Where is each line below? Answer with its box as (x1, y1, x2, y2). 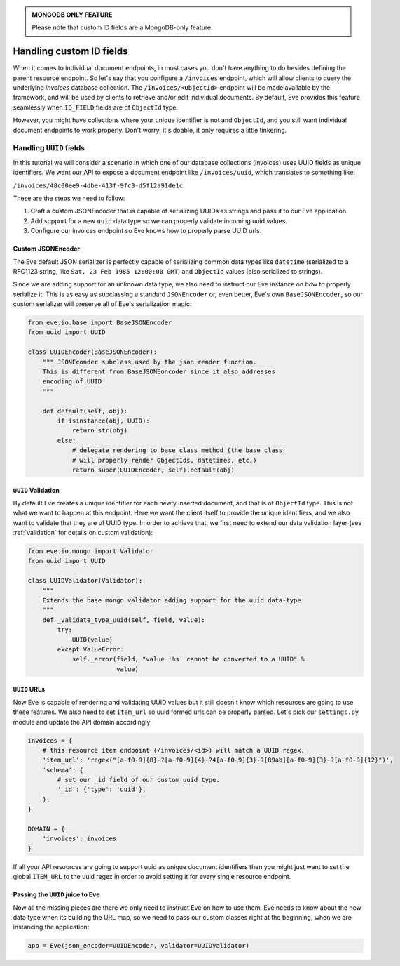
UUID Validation (13, 486, 60, 494)
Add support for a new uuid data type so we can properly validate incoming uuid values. (30, 216, 287, 225)
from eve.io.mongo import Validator (27, 548, 154, 555)
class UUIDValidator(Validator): (27, 576, 143, 585)
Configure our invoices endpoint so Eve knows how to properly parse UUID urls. (30, 227, 262, 235)
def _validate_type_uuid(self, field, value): (42, 616, 206, 624)
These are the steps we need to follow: (13, 194, 125, 202)
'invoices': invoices (42, 835, 117, 842)
